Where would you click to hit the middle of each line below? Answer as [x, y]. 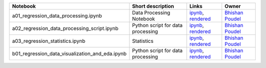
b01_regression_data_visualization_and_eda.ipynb [69, 53]
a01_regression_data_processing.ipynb [57, 16]
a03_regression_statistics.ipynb [49, 41]
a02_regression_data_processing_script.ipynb [65, 28]
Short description [153, 6]
